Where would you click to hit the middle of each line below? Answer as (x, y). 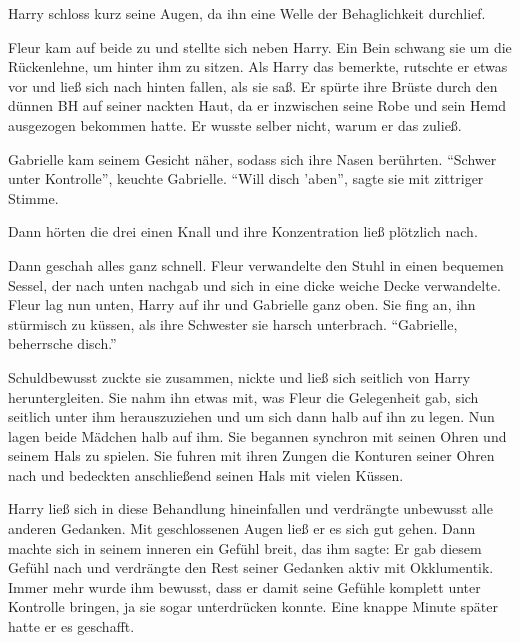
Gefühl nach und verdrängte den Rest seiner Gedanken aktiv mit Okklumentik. (251, 567)
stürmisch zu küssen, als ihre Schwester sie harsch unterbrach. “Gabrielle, (233, 323)
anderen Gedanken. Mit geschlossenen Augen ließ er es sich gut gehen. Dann (242, 528)
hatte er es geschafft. (71, 626)
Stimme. (33, 197)
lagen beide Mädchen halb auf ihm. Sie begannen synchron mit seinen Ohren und (257, 435)
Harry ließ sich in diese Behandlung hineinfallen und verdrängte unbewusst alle (250, 508)
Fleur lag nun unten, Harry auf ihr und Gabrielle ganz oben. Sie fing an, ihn (242, 304)
